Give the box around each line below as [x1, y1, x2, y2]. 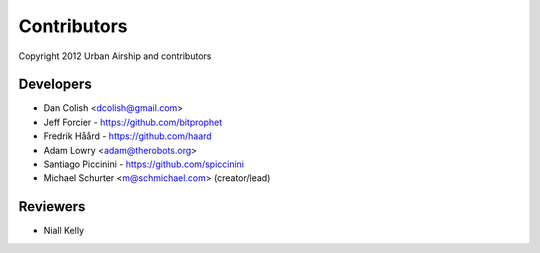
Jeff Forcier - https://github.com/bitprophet [43, 116, 223, 128]
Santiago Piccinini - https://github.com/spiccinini [43, 158, 245, 170]
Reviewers [18, 198, 86, 215]
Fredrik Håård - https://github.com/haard [43, 130, 212, 142]
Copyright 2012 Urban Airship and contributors [18, 50, 212, 62]
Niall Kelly [43, 225, 85, 237]
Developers [18, 76, 92, 93]
